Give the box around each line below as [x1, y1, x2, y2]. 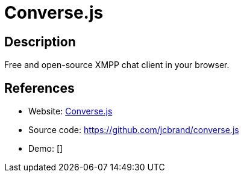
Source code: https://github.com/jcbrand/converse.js [28, 125, 239, 135]
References [4, 80, 75, 96]
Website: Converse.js [28, 106, 113, 117]
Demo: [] [28, 143, 63, 154]
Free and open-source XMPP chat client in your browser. [4, 60, 230, 70]
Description [4, 34, 76, 49]
